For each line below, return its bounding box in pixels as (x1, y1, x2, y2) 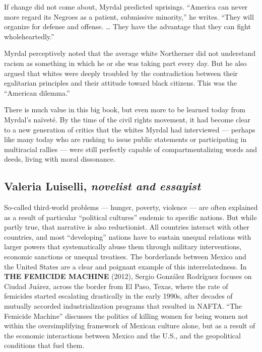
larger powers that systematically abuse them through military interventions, (4, 241, 242, 252)
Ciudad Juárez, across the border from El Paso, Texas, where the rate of (4, 280, 228, 291)
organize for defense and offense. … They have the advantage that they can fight (4, 21, 251, 32)
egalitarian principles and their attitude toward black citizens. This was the (4, 78, 237, 88)
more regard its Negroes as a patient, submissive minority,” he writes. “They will (4, 11, 254, 22)
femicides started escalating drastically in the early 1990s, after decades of (4, 291, 233, 301)
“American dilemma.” (4, 87, 70, 98)
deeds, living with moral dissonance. (4, 154, 115, 164)
